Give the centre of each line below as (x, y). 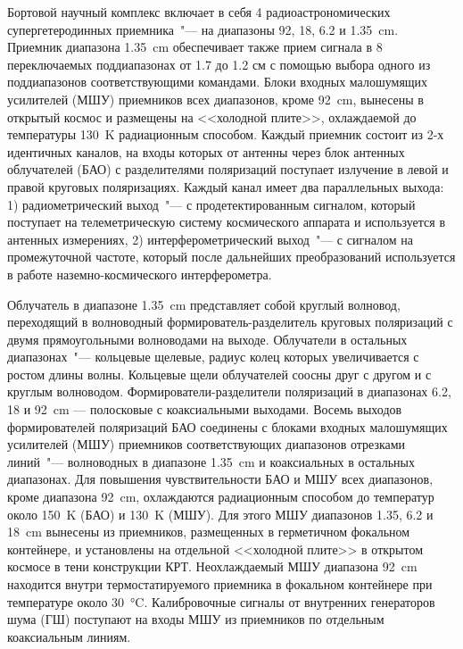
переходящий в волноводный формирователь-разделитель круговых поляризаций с (230, 322)
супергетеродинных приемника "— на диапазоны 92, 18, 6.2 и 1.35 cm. (203, 29)
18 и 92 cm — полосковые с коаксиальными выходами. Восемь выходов (205, 409)
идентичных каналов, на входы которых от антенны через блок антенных (206, 151)
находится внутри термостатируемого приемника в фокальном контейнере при (220, 584)
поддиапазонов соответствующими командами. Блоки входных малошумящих (218, 82)
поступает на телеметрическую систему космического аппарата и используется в (226, 222)
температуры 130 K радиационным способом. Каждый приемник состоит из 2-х (226, 134)
